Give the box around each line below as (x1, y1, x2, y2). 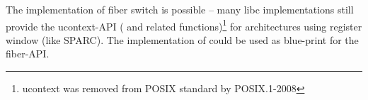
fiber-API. (6, 46, 50, 61)
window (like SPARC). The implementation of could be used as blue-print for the (6, 32, 359, 47)
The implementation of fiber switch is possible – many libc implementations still (6, 2, 354, 16)
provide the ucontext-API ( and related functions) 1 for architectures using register (6, 16, 362, 33)
